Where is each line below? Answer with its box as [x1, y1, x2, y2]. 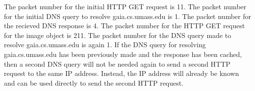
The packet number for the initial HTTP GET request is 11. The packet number [4, 1, 247, 11]
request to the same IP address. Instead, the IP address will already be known [4, 68, 239, 78]
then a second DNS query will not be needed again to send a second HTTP [4, 58, 230, 69]
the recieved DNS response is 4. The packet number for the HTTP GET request [4, 20, 245, 31]
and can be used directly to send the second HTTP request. [4, 77, 184, 88]
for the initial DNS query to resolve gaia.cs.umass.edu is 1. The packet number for [4, 11, 251, 21]
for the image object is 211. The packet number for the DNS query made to [4, 30, 231, 40]
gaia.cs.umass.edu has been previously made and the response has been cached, [4, 49, 242, 59]
